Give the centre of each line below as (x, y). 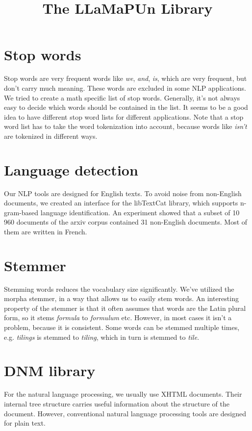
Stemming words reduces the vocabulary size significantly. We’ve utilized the (119, 289)
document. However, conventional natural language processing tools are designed (125, 413)
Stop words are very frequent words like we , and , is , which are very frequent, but (126, 78)
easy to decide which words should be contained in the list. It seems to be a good (126, 107)
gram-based (21, 212)
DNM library (50, 370)
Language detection (71, 169)
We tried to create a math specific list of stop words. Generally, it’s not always (122, 97)
